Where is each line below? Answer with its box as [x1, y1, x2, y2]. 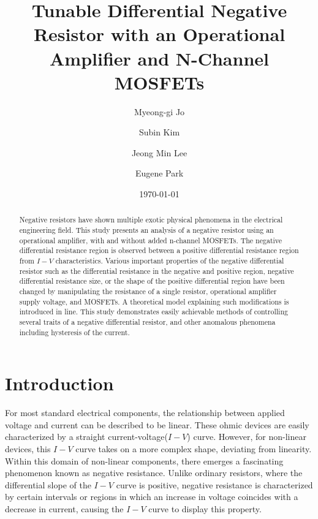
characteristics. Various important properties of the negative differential [55, 256, 284, 266]
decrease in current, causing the [5, 502, 124, 515]
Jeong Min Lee [131, 146, 187, 159]
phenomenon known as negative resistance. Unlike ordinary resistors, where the [5, 466, 303, 479]
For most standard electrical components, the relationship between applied [5, 406, 285, 419]
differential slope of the [5, 478, 91, 491]
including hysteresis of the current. [19, 327, 130, 337]
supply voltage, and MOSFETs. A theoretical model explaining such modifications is [19, 296, 289, 306]
